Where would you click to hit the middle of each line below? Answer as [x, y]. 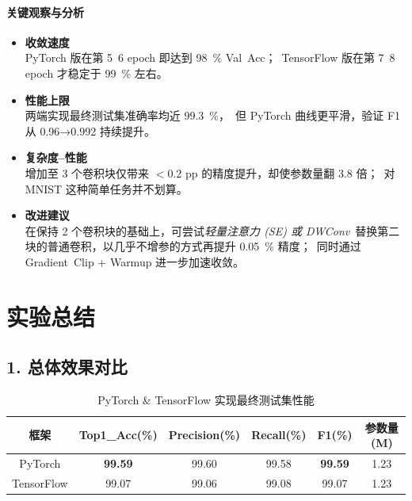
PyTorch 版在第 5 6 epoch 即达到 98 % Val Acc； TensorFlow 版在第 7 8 [210, 57]
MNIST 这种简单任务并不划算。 [106, 188]
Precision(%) [204, 435]
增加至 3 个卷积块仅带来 [87, 172]
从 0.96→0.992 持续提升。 [90, 130]
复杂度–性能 [56, 157]
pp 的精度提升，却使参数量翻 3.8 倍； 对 [290, 172]
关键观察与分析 [45, 11]
